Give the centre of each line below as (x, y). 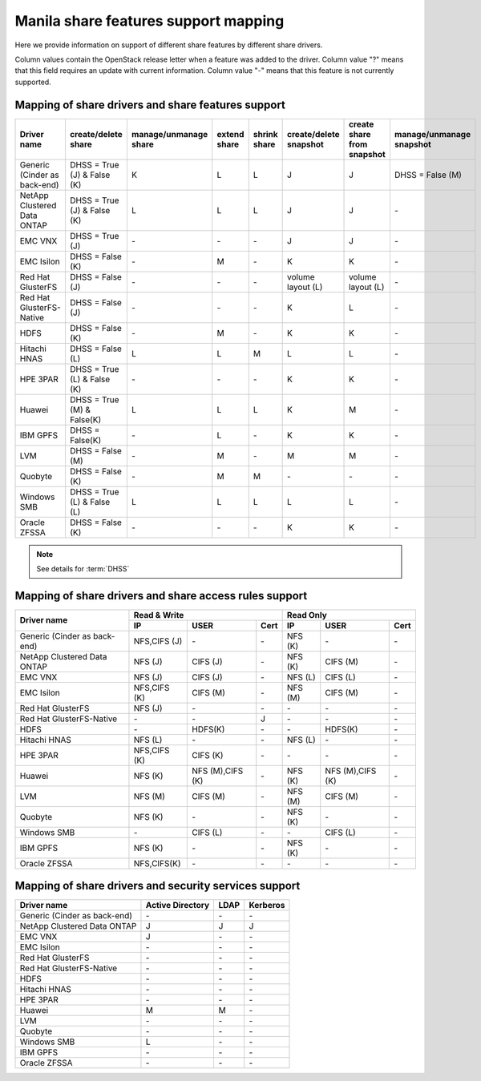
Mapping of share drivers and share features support (150, 105)
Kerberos (267, 906)
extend (230, 134)
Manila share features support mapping (150, 21)
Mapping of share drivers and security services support (158, 886)
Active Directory (178, 906)
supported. (33, 82)
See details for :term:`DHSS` (83, 569)
